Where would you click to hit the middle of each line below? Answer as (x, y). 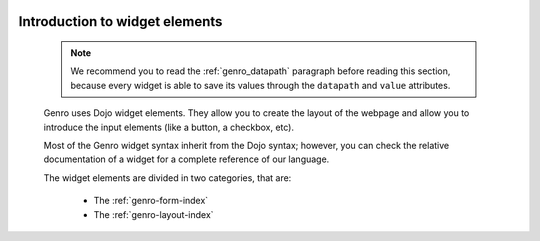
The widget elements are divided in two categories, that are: (167, 177)
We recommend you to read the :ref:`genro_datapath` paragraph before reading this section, (260, 71)
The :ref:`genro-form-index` (151, 201)
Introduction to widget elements (120, 21)
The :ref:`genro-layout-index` (153, 214)
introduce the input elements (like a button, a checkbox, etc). (169, 127)
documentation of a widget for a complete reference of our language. (186, 159)
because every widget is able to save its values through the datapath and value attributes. (260, 85)
